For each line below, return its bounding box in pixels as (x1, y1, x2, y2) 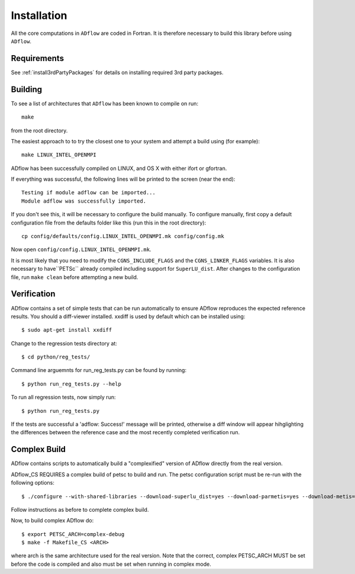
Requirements (11, 53, 64, 63)
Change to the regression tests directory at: (11, 339, 118, 347)
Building (11, 84, 43, 94)
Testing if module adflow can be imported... (21, 190, 156, 196)
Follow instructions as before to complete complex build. (11, 506, 149, 513)
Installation (11, 9, 67, 22)
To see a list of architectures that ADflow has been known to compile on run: (11, 100, 198, 107)
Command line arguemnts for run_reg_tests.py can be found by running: (11, 367, 186, 374)
